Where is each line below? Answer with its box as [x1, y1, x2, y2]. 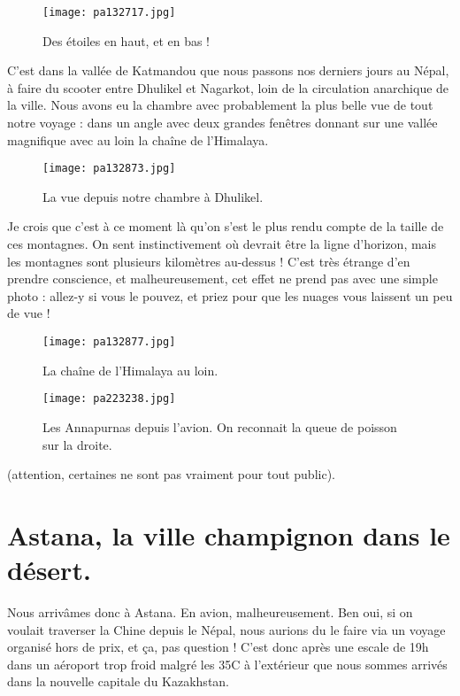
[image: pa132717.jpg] [42, 6, 176, 19]
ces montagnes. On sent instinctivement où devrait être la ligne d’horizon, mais [7, 235, 437, 253]
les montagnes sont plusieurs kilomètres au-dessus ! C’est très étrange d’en [7, 251, 410, 270]
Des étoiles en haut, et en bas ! [42, 31, 210, 50]
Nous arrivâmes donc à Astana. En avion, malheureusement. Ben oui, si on [7, 603, 413, 622]
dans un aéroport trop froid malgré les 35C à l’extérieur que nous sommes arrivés [7, 654, 448, 673]
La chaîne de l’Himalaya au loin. [42, 360, 218, 379]
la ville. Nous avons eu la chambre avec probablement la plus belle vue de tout [7, 96, 433, 114]
